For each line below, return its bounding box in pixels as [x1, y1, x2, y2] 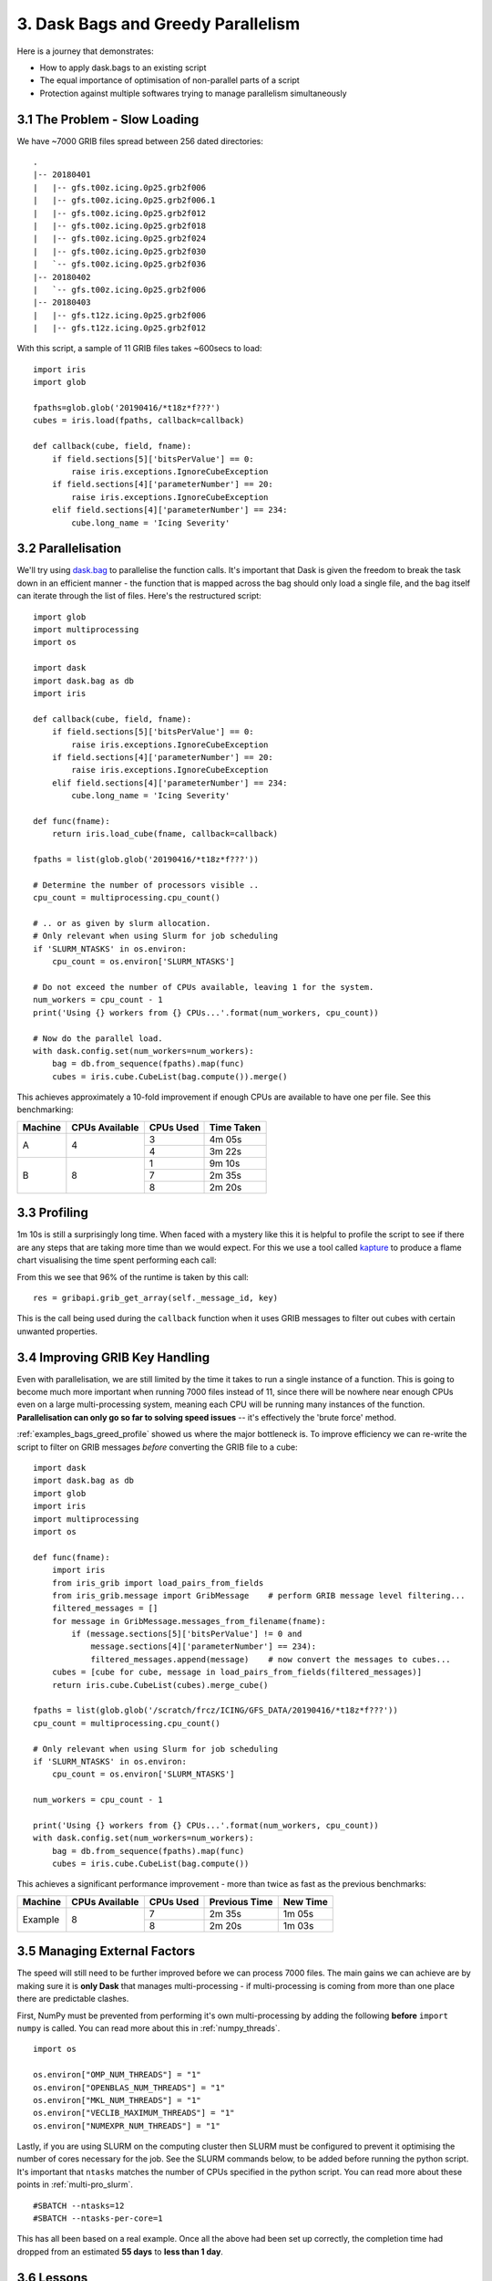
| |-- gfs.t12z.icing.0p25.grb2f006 [33, 310, 207, 320]
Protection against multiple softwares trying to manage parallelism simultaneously [39, 88, 347, 99]
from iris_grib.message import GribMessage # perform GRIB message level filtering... [51, 1590, 466, 1600]
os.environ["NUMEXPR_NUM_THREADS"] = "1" [33, 2120, 220, 2130]
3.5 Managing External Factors [16, 1943, 196, 1959]
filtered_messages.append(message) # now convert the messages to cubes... [90, 1654, 451, 1664]
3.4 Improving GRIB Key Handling [16, 1349, 210, 1365]
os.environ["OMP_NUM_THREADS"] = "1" [33, 2069, 202, 2080]
